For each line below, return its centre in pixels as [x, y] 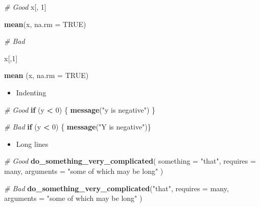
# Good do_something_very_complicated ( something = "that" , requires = [130, 161]
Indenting [31, 92]
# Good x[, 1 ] [25, 7]
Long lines [32, 144]
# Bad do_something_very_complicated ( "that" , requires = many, [116, 188]
